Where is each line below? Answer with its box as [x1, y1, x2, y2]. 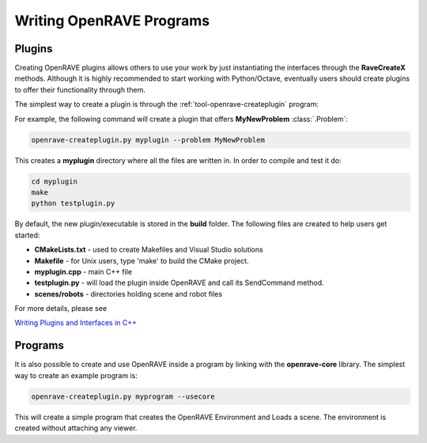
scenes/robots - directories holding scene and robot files [34, 289, 223, 298]
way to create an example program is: [14, 370, 138, 380]
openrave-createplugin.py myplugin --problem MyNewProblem [31, 135, 265, 144]
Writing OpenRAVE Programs [14, 12, 210, 29]
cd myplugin [31, 176, 78, 186]
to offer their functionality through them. [14, 85, 145, 94]
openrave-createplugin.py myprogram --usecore [31, 392, 215, 401]
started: [14, 230, 40, 240]
